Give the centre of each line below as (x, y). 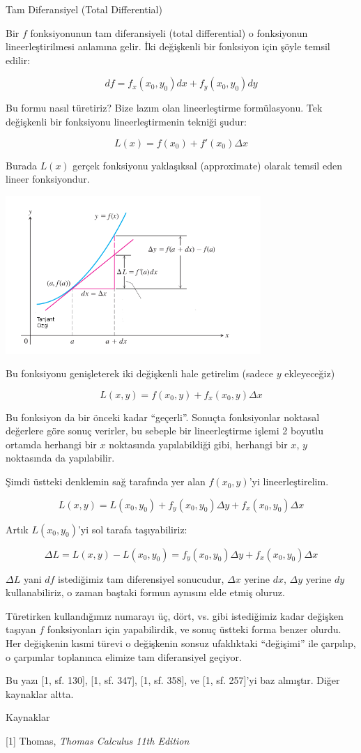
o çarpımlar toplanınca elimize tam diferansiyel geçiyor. (124, 656)
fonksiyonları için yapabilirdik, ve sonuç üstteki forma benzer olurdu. (194, 629)
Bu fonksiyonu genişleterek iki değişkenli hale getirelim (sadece (140, 373)
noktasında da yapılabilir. (60, 458)
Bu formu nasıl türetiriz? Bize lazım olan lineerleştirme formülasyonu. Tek (164, 108)
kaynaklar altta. (40, 693)
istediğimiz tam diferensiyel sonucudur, (141, 578)
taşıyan (21, 629)
